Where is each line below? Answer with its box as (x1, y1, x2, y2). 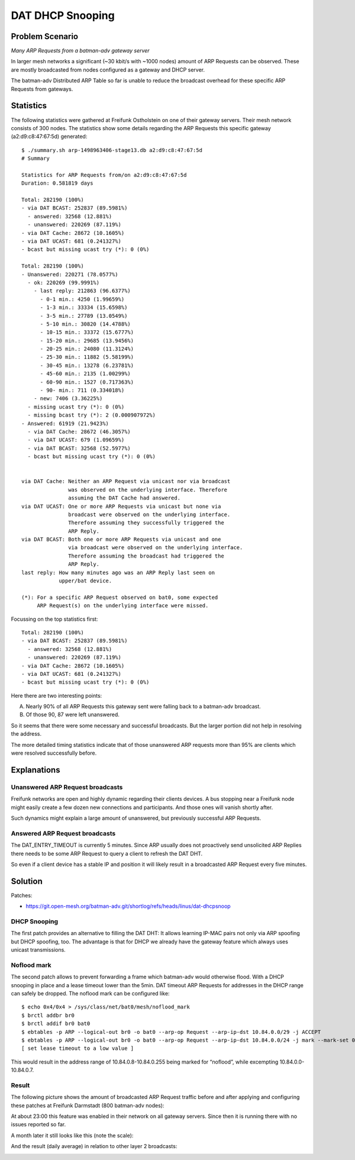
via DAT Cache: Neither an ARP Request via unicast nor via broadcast (21, 478, 231, 485)
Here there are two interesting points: (11, 692, 102, 699)
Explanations (11, 765, 60, 775)
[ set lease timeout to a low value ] (21, 1045, 134, 1052)
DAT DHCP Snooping (11, 9, 115, 22)
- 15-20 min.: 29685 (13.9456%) (40, 337, 134, 344)
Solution (11, 876, 43, 886)
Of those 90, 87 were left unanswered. (25, 711, 120, 718)
